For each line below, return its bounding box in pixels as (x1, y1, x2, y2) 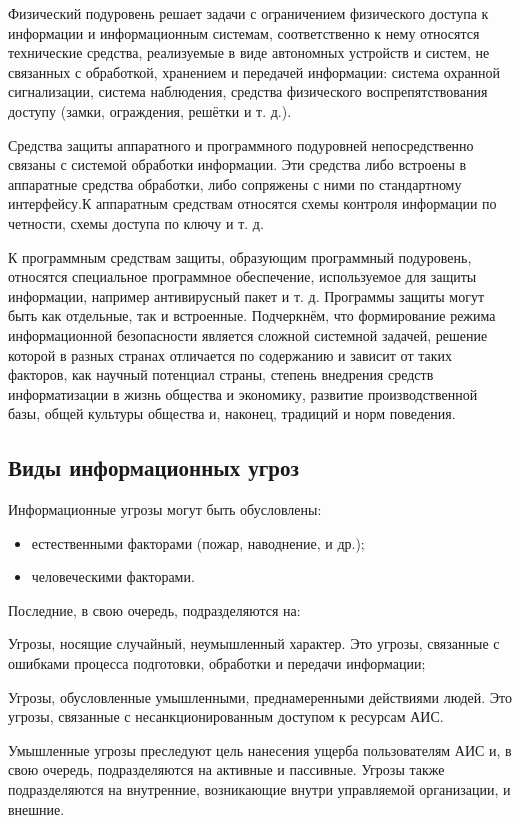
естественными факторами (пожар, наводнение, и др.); (31, 532, 365, 553)
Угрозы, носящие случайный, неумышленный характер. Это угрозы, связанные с (8, 633, 500, 654)
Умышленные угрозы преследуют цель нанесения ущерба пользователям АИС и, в (8, 739, 512, 760)
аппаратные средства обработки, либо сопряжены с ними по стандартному (8, 173, 462, 194)
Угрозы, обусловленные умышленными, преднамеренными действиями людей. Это (8, 686, 513, 707)
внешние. (8, 798, 65, 819)
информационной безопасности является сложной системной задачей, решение (8, 324, 488, 345)
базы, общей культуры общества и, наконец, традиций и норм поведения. (8, 403, 456, 424)
